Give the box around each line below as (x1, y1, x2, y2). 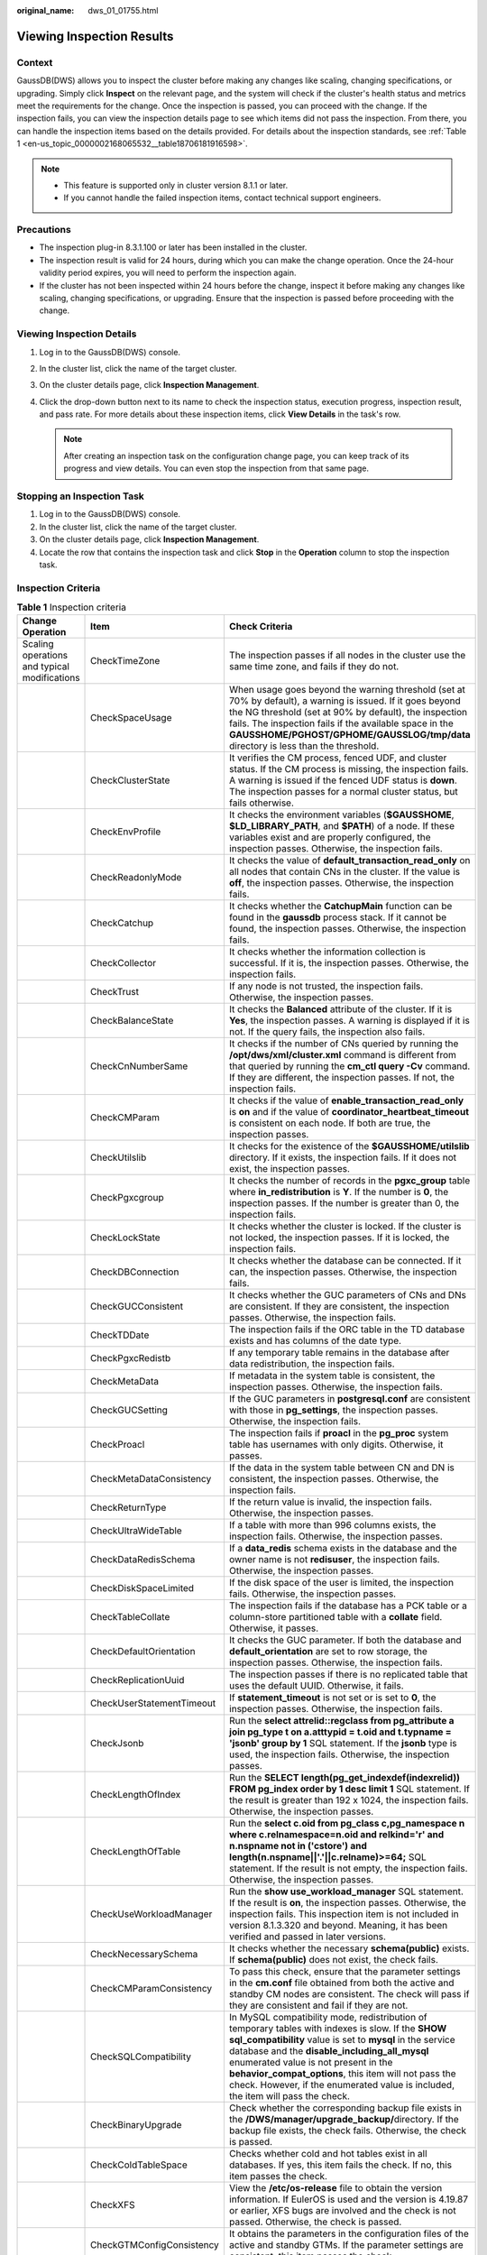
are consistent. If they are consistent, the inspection (228, 1300, 450, 1312)
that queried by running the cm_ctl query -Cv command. (228, 1060, 471, 1072)
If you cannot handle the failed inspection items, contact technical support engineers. (63, 192, 381, 203)
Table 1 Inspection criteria (16, 601, 126, 613)
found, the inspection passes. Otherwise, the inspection (228, 923, 466, 935)
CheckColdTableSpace (90, 2158, 188, 2171)
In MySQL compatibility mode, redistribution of (228, 2011, 427, 2024)
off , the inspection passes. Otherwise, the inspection (228, 877, 455, 889)
